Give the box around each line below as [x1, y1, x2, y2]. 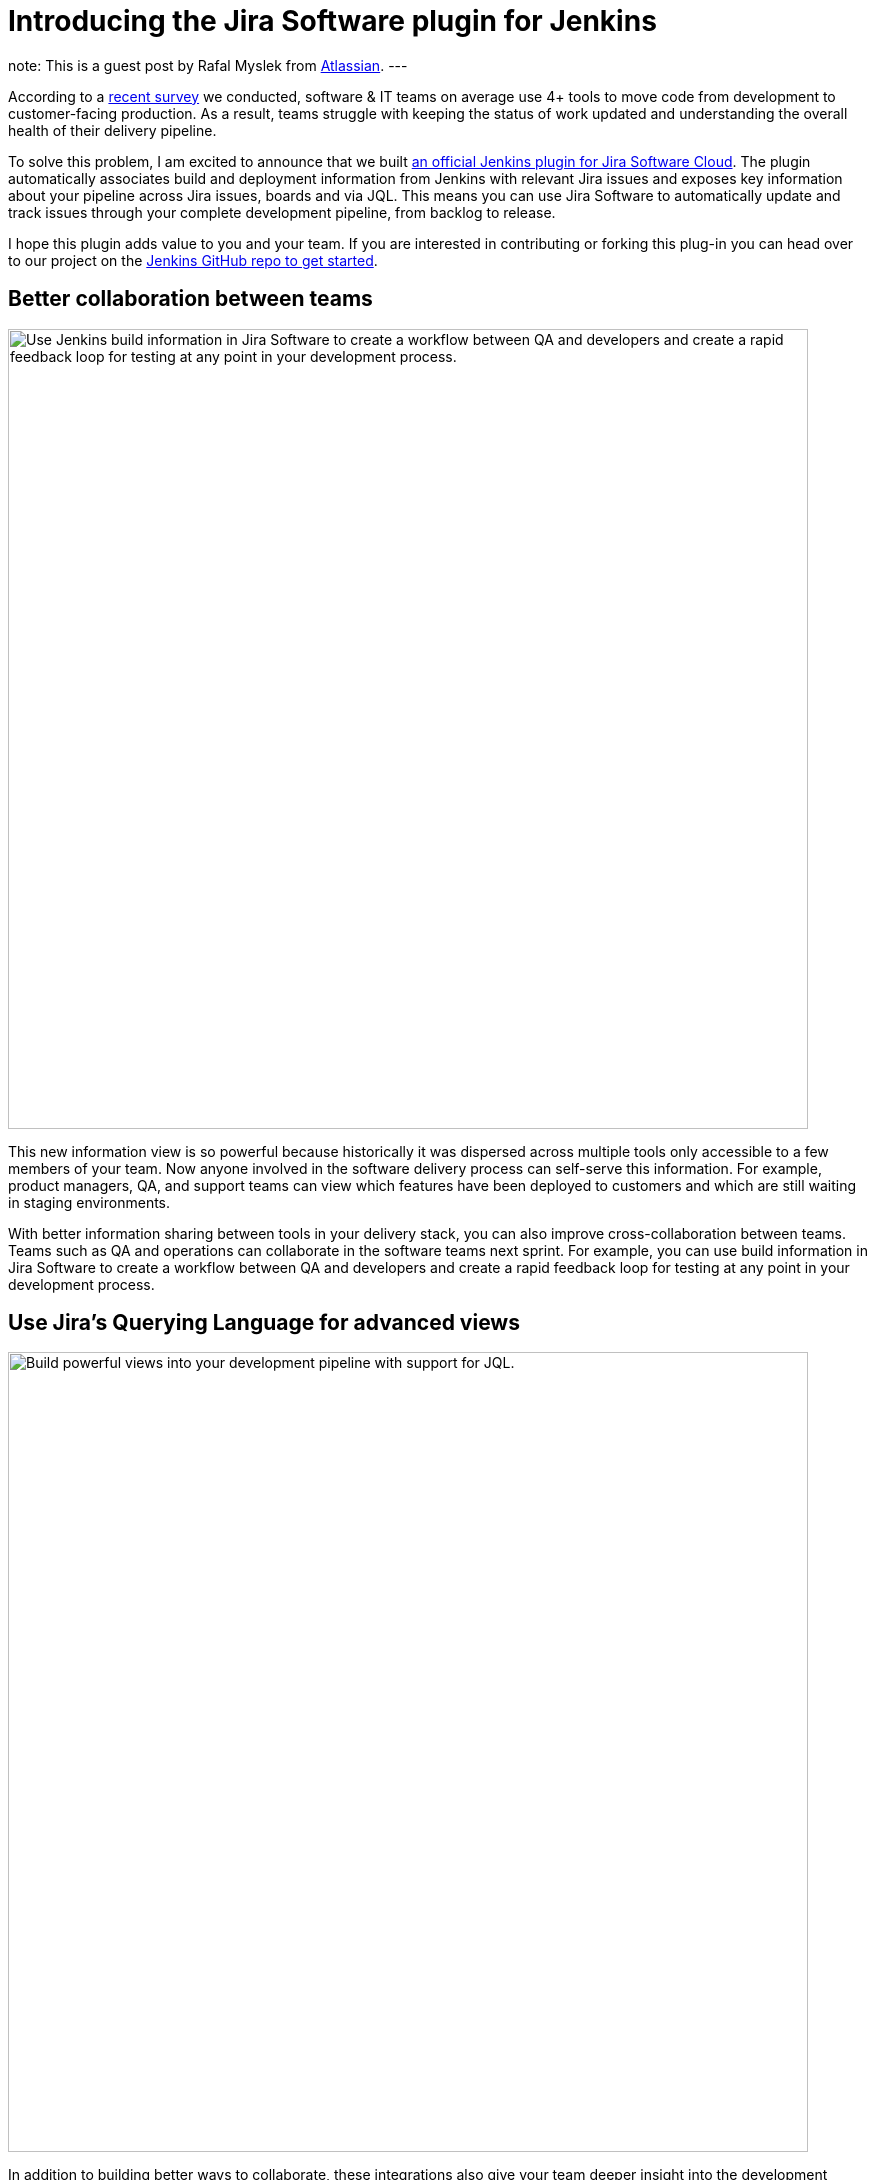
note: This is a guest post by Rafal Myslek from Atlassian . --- [8, 56, 408, 74]
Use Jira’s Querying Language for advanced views [8, 1310, 520, 1336]
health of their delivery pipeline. [8, 121, 217, 139]
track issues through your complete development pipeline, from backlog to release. [8, 203, 556, 221]
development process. [8, 1275, 155, 1293]
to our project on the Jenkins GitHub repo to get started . [8, 251, 378, 269]
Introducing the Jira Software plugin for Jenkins [8, 4, 657, 38]
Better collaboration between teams [8, 286, 373, 312]
